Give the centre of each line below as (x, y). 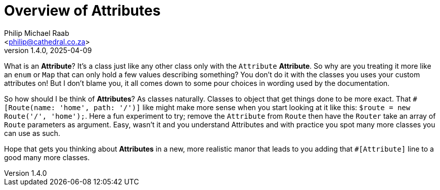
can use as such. (32, 133)
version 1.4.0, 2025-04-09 (48, 50)
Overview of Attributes (82, 11)
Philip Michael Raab (37, 33)
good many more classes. (47, 157)
